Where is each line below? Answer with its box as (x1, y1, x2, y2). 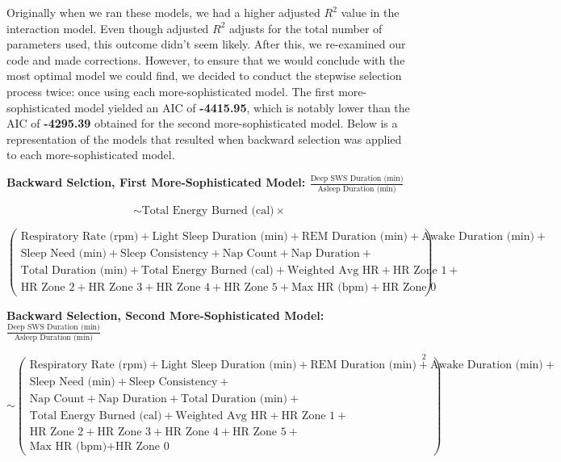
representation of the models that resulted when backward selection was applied (6, 130, 402, 147)
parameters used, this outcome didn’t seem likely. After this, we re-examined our (6, 36, 406, 52)
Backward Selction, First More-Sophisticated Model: (6, 174, 306, 191)
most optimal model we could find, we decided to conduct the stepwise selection (6, 67, 402, 84)
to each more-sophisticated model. (6, 146, 175, 163)
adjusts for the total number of (229, 19, 383, 36)
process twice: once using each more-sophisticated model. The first (6, 82, 335, 99)
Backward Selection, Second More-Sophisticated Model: (6, 306, 324, 323)
